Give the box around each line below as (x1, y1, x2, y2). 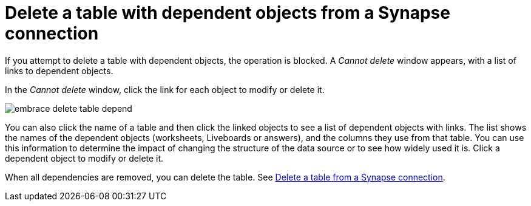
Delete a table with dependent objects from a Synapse (5, 2, 450, 23)
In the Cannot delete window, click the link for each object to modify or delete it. (5, 84, 325, 95)
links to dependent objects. (5, 65, 113, 76)
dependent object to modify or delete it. (5, 153, 164, 163)
